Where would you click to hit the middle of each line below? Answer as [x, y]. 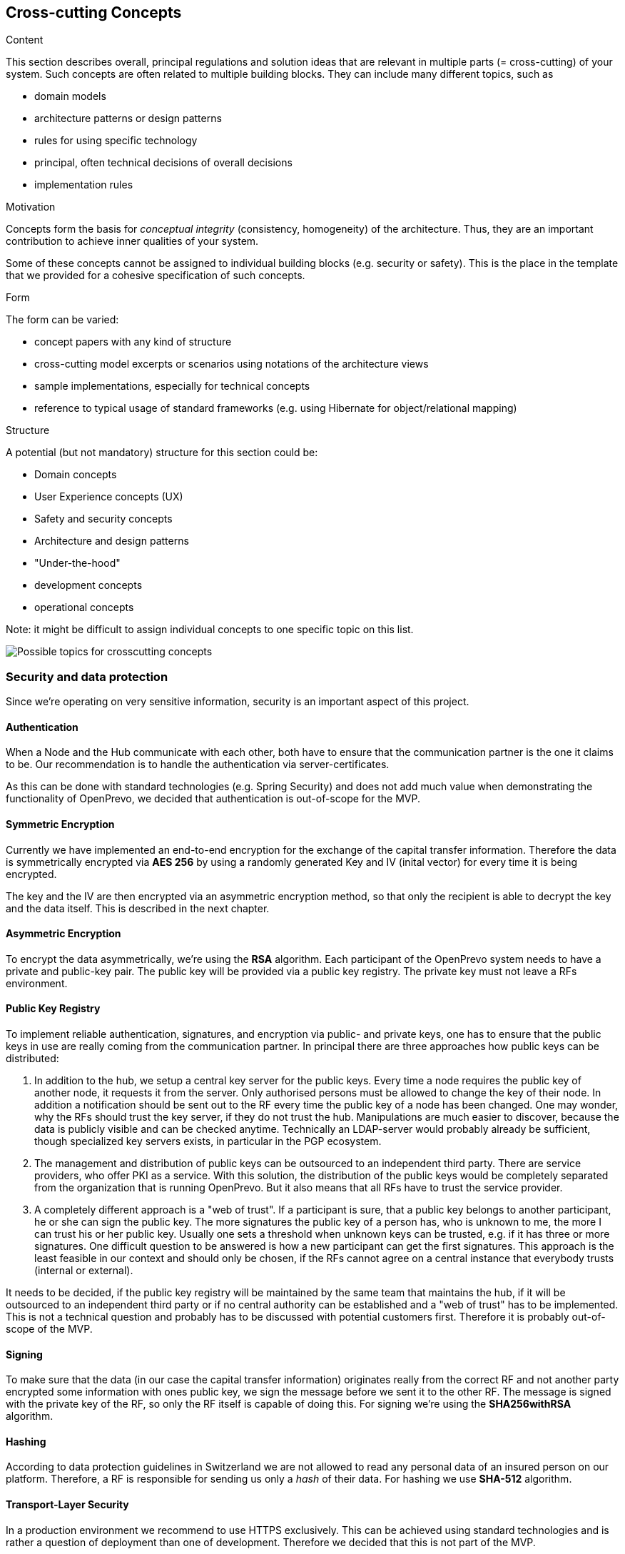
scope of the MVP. [49, 1329]
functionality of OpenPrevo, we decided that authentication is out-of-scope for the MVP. [213, 799]
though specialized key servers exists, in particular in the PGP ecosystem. [208, 1141]
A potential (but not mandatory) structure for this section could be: [162, 453]
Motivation [31, 207]
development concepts [88, 585]
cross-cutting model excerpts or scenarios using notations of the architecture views [232, 364]
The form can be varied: [62, 320]
